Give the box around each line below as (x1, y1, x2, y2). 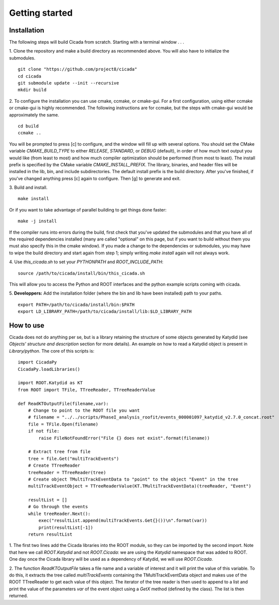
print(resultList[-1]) (38, 524, 93, 530)
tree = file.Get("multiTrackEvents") (28, 455, 119, 461)
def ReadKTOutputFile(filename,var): (18, 401, 109, 406)
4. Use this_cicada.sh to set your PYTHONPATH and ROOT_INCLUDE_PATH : (9, 259, 163, 265)
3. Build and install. (9, 184, 48, 190)
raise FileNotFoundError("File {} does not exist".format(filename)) (38, 435, 210, 441)
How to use (9, 321, 44, 330)
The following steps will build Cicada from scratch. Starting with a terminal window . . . (9, 39, 185, 45)
